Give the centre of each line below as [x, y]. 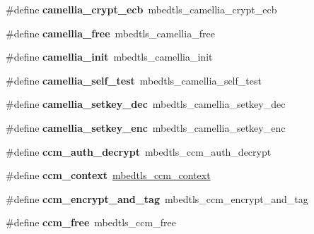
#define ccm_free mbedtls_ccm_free [91, 222]
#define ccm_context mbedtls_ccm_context [108, 175]
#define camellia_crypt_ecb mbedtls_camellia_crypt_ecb [141, 9]
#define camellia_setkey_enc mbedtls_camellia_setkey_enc [146, 127]
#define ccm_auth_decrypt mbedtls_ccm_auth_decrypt [139, 151]
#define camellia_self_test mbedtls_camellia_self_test [134, 80]
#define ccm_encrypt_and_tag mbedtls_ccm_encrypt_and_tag [157, 198]
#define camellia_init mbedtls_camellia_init [109, 57]
